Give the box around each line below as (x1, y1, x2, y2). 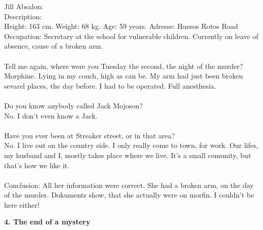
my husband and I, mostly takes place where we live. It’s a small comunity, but (4, 149, 251, 160)
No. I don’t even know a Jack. (4, 110, 98, 121)
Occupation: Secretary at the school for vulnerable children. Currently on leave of (4, 30, 258, 41)
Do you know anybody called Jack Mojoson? (4, 100, 143, 110)
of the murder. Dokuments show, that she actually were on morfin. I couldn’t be (4, 189, 254, 200)
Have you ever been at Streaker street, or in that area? (4, 130, 175, 140)
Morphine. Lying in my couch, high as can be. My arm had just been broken (4, 70, 243, 81)
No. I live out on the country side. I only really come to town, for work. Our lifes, (4, 140, 258, 150)
